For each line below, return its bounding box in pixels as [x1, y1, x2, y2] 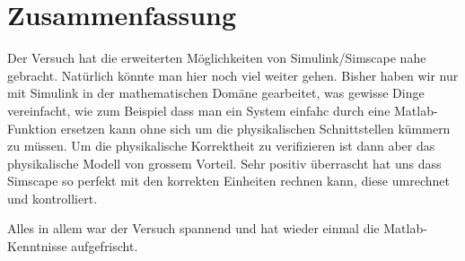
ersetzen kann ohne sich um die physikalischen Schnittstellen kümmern [60, 118, 451, 137]
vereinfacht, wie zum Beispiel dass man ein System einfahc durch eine [7, 100, 390, 119]
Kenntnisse [7, 237, 67, 256]
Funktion [7, 118, 57, 137]
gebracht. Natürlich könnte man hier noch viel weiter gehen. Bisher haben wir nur [7, 65, 459, 84]
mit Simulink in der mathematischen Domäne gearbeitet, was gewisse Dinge [7, 83, 425, 102]
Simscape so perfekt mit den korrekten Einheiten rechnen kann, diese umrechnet [7, 171, 450, 190]
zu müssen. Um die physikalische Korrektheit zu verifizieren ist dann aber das [7, 136, 435, 155]
